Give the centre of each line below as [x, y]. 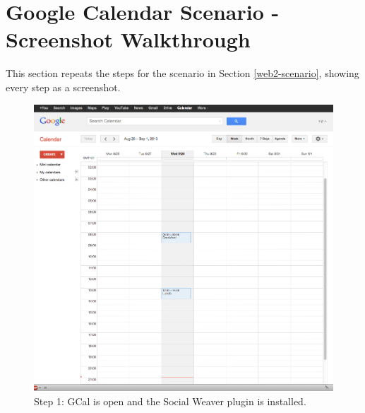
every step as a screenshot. [63, 87]
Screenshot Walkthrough [128, 39]
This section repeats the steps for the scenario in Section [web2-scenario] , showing [182, 73]
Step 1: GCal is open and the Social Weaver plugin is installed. [170, 401]
